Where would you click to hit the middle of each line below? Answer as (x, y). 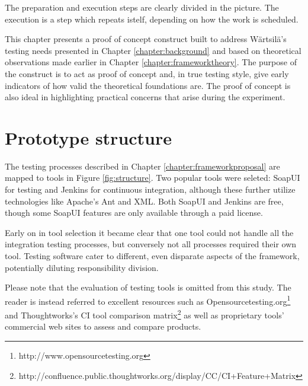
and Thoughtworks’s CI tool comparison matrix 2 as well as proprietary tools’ (145, 314)
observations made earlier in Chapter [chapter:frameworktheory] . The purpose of (151, 62)
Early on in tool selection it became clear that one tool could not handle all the (149, 232)
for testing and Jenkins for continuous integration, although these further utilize (150, 189)
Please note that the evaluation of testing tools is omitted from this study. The (148, 287)
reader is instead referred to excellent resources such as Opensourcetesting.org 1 (148, 300)
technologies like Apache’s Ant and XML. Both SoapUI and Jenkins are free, (144, 201)
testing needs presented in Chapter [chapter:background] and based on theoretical (153, 50)
